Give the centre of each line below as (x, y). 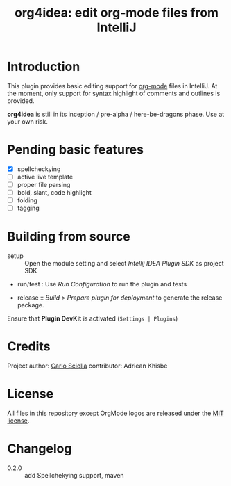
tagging (28, 208)
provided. (21, 100)
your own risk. (28, 121)
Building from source (69, 237)
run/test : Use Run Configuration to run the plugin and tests (102, 284)
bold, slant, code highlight (54, 193)
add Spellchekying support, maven (74, 475)
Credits (29, 347)
